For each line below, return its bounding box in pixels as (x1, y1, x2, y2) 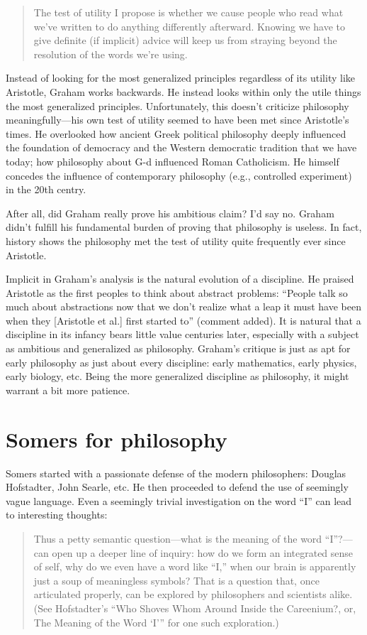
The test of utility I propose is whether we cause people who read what (33, 5, 344, 19)
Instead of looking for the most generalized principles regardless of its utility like (6, 70, 355, 85)
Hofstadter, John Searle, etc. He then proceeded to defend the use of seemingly (6, 479, 349, 494)
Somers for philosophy (6, 424, 227, 453)
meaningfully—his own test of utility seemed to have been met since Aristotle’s (6, 112, 349, 127)
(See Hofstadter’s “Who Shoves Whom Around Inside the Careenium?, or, (33, 600, 356, 615)
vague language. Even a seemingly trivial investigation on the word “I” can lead (6, 493, 352, 508)
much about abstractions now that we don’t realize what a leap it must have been (6, 299, 361, 314)
